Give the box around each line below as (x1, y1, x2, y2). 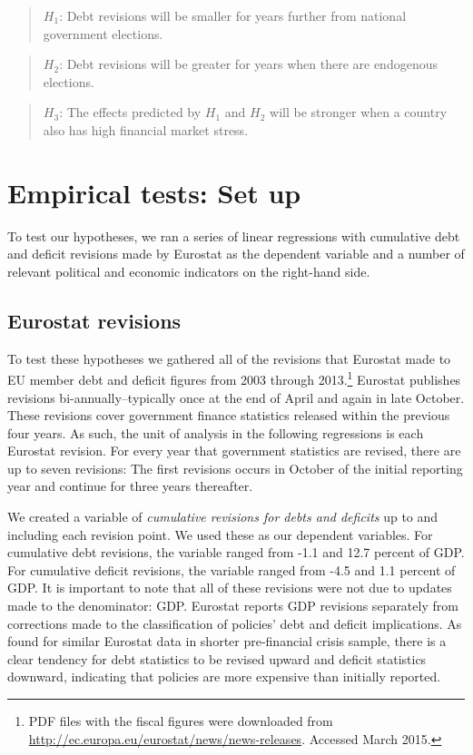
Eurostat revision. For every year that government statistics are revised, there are (7, 441, 461, 460)
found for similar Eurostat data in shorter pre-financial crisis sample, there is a (7, 632, 447, 651)
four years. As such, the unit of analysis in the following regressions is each (7, 423, 424, 442)
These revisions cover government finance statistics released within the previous (7, 406, 450, 425)
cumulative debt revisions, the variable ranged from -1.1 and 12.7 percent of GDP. (7, 543, 465, 562)
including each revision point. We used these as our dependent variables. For (7, 525, 433, 544)
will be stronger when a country (270, 103, 448, 122)
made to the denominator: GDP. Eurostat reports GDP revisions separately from (7, 596, 458, 615)
